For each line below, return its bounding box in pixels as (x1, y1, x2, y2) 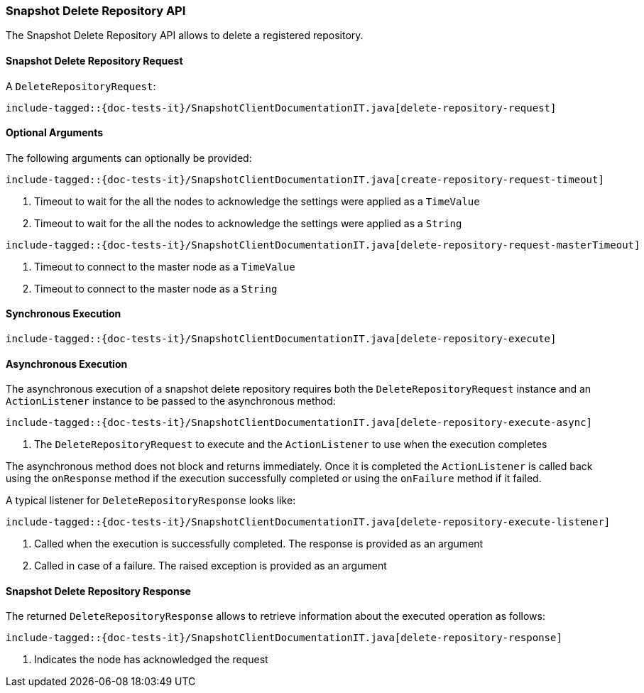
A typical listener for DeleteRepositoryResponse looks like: (6, 494, 296, 507)
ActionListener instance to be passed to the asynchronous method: (6, 395, 336, 408)
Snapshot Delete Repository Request (6, 54, 183, 67)
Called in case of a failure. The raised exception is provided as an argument (34, 560, 387, 572)
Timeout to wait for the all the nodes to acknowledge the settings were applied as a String (34, 217, 462, 229)
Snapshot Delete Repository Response (6, 584, 191, 597)
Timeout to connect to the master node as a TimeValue (34, 260, 295, 273)
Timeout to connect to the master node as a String (34, 282, 278, 295)
